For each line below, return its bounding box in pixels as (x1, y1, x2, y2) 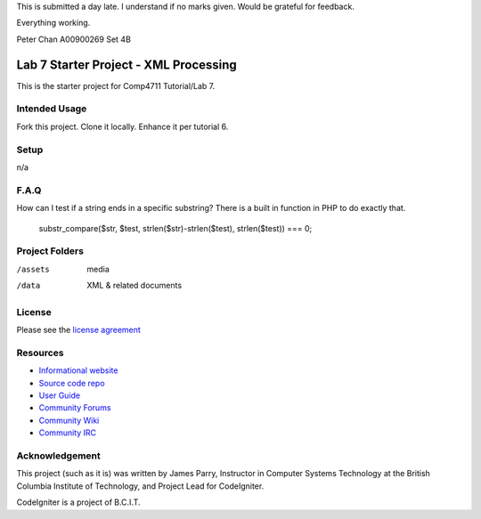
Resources (16, 346, 64, 359)
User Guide (38, 390, 81, 401)
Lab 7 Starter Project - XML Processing (16, 57, 238, 72)
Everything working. (16, 18, 91, 28)
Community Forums (38, 402, 111, 413)
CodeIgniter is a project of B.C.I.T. (16, 497, 142, 507)
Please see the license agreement (16, 325, 142, 336)
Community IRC (38, 427, 97, 438)
